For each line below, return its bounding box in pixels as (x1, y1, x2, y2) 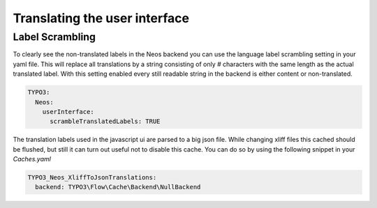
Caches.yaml (13, 155, 52, 163)
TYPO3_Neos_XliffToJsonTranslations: (27, 174, 157, 182)
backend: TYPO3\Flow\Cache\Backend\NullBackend (35, 183, 201, 191)
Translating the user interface (13, 10, 190, 26)
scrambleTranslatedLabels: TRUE (50, 118, 161, 125)
